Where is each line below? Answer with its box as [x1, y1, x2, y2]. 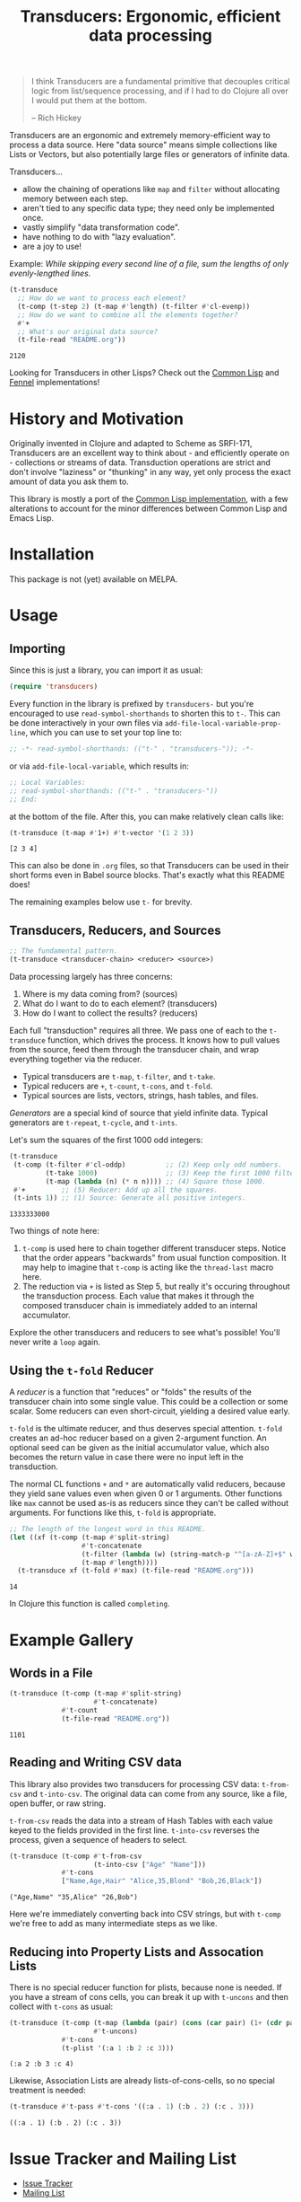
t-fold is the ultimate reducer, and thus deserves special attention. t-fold [9, 1423, 283, 1434]
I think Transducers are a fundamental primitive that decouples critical [30, 76, 290, 87]
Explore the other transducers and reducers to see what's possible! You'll [9, 1327, 280, 1338]
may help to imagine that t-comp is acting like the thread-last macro [21, 1262, 274, 1273]
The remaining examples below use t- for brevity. [9, 896, 193, 908]
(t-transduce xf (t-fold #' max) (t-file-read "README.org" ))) [17, 1566, 254, 1575]
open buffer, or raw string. [9, 1798, 106, 1809]
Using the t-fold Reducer [9, 1362, 154, 1378]
